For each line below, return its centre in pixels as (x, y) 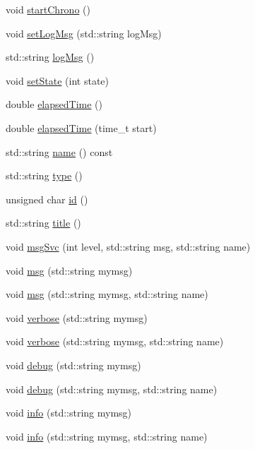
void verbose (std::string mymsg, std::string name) (115, 341)
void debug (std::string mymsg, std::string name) (112, 389)
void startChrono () (48, 9)
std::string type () (44, 175)
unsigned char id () (47, 199)
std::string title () (43, 223)
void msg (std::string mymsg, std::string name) (107, 294)
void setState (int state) (57, 80)
